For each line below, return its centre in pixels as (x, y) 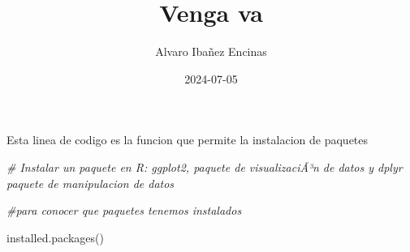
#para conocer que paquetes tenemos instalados (124, 210)
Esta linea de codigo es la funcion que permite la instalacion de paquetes (188, 140)
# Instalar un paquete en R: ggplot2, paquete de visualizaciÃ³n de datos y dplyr (205, 167)
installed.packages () (55, 237)
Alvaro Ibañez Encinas (211, 51)
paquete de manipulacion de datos (91, 183)
